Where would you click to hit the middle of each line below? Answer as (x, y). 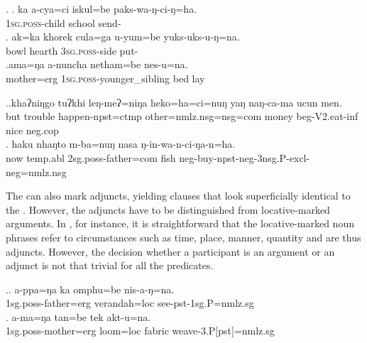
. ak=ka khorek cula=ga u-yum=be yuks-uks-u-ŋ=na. (123, 37)
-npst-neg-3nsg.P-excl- (262, 157)
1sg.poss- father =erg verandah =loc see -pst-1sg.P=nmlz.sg (130, 303)
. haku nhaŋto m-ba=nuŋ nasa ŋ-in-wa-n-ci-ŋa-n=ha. (121, 144)
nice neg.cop (32, 130)
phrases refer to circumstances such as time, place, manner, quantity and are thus (183, 237)
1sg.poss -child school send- (64, 22)
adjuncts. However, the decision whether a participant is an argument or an (170, 251)
